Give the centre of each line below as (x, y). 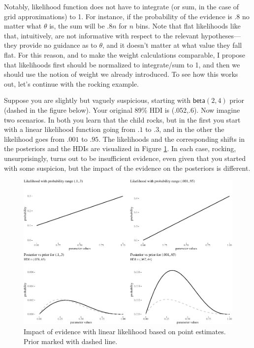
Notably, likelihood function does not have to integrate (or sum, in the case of (122, 6)
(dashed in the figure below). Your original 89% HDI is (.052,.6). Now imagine (122, 110)
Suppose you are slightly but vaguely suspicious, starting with (97, 100)
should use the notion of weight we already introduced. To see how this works (121, 74)
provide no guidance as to (58, 45)
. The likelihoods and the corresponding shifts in (172, 139)
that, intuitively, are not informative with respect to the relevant (101, 35)
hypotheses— (221, 35)
